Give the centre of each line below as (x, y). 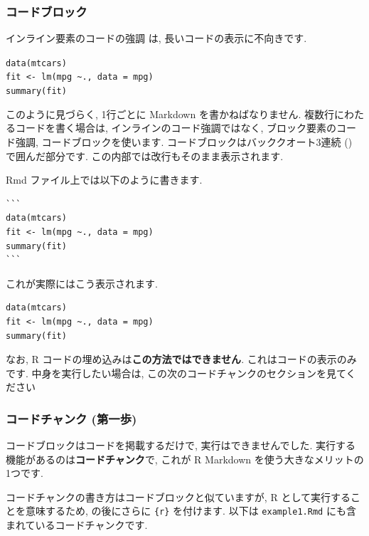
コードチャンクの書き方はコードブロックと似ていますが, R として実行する (178, 496)
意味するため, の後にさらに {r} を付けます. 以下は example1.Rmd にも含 (191, 511)
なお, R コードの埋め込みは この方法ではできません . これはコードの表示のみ (181, 359)
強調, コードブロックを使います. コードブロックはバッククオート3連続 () (184, 141)
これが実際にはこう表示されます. (82, 283)
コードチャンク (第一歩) (71, 418)
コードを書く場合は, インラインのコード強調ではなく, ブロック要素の (176, 128)
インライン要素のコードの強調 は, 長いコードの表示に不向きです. (156, 38)
